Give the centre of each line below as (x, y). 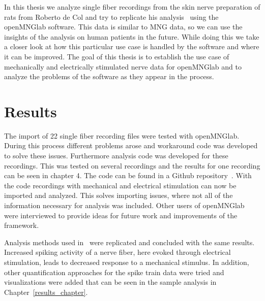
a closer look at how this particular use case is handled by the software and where (132, 46)
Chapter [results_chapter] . (46, 292)
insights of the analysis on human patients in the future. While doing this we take (132, 36)
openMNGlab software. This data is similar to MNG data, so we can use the (123, 27)
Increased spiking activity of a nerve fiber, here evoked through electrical (117, 252)
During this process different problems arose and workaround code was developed (131, 145)
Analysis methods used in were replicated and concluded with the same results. (129, 242)
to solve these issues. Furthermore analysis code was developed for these (116, 156)
